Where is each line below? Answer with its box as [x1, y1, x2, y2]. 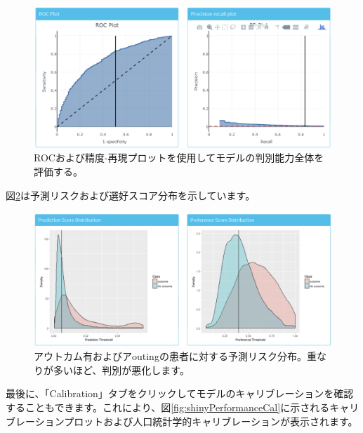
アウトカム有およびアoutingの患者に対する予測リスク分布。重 [34, 349, 317, 364]
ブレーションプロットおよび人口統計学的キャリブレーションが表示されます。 [6, 413, 358, 428]
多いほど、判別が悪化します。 [53, 362, 190, 377]
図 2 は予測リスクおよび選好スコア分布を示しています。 [6, 187, 256, 202]
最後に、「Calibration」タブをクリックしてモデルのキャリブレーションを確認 [6, 386, 354, 401]
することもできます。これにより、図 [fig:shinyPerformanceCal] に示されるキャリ [6, 399, 359, 414]
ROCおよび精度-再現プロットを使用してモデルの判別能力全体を [34, 150, 324, 165]
